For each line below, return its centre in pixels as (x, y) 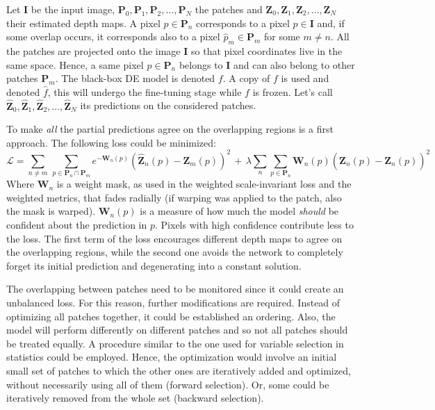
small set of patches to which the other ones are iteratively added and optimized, (179, 370)
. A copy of (246, 78)
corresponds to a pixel (243, 23)
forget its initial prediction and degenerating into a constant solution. (154, 265)
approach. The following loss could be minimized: (111, 142)
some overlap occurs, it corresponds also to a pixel (113, 36)
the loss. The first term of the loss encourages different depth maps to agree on (174, 238)
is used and (305, 78)
